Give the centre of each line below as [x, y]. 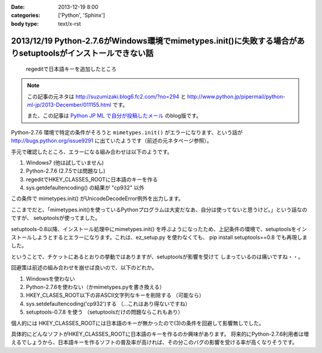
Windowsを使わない [51, 278]
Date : [18, 7]
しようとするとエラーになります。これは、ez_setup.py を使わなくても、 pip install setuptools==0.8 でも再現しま [170, 237]
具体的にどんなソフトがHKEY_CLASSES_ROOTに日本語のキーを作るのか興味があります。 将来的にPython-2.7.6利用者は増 [160, 334]
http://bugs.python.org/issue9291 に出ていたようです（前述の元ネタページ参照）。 [112, 141]
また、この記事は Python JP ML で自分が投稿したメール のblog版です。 [114, 116]
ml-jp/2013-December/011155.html [69, 105]
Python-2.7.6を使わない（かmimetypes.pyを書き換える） [95, 287]
